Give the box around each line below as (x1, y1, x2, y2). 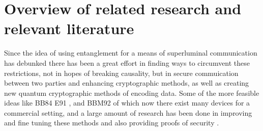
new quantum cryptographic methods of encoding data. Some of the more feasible (4, 87, 259, 98)
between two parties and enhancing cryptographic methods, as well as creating (4, 77, 249, 88)
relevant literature (4, 18, 134, 39)
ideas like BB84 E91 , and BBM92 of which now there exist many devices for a (4, 97, 250, 108)
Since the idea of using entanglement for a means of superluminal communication (4, 47, 257, 58)
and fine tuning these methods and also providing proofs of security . (4, 117, 219, 128)
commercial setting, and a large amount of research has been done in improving (4, 107, 252, 118)
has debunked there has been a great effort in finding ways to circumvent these (4, 57, 250, 68)
